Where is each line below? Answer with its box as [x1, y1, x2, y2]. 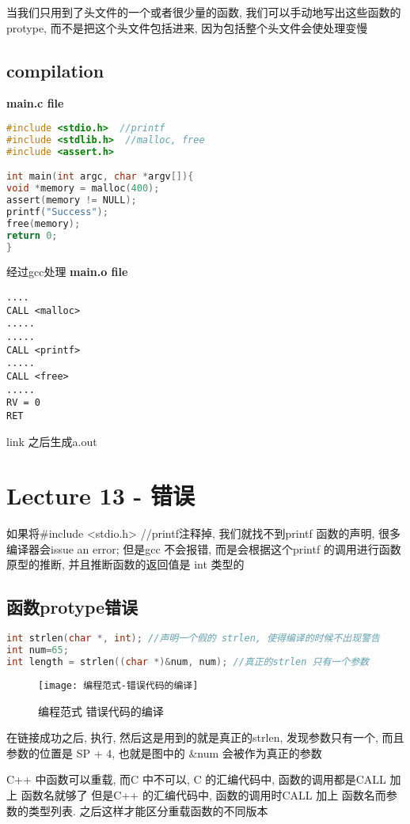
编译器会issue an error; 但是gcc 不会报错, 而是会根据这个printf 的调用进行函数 [6, 540, 401, 557]
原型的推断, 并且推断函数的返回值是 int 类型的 [6, 556, 245, 573]
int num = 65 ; [6, 644, 69, 656]
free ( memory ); [6, 217, 81, 229]
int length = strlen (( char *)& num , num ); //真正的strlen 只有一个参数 [6, 656, 369, 667]
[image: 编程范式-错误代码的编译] [38, 679, 199, 691]
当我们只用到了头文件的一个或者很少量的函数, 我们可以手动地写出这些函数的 [6, 4, 401, 20]
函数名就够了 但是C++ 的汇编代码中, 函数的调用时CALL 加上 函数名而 [21, 786, 386, 803]
